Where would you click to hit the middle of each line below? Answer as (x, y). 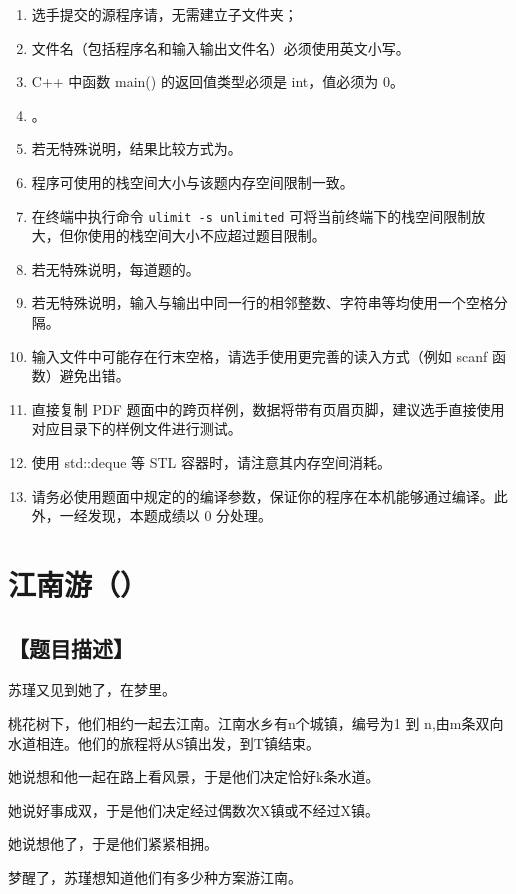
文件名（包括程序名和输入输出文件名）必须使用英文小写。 (220, 47)
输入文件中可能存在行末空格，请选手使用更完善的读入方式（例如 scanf (259, 355)
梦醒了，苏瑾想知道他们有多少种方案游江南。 (155, 876)
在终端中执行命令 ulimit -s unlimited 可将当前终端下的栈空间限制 (251, 215)
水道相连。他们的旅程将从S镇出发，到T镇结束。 (164, 742)
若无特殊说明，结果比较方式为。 (136, 148)
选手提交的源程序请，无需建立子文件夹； (164, 14)
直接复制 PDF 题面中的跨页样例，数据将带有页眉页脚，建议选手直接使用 (268, 408)
